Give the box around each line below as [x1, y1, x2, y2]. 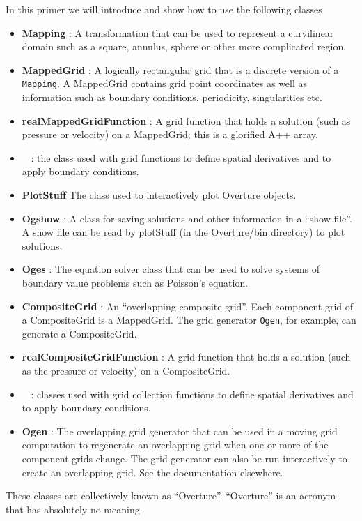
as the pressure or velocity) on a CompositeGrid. [22, 363, 230, 377]
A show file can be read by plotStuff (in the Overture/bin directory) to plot [22, 225, 345, 239]
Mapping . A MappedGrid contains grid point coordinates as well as [22, 76, 308, 91]
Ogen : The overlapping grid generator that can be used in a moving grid [22, 423, 338, 438]
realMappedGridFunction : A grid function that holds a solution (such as [22, 113, 351, 128]
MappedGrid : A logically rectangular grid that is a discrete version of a [22, 62, 339, 77]
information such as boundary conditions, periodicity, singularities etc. [22, 90, 322, 105]
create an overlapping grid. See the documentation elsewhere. [22, 465, 283, 479]
